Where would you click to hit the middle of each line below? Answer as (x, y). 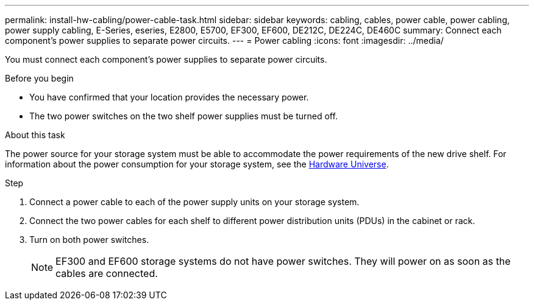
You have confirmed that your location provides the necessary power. (169, 97)
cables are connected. (107, 273)
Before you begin (39, 78)
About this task (35, 135)
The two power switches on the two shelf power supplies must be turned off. (183, 116)
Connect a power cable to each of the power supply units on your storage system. (194, 202)
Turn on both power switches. (89, 240)
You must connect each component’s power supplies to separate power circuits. (166, 59)
